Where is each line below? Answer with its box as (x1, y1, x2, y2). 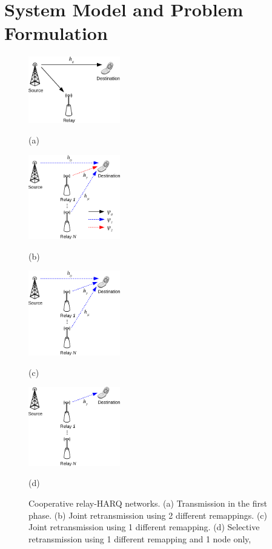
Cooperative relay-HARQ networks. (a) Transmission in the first (28, 497, 267, 510)
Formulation (4, 21, 108, 45)
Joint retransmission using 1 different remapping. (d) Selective (28, 521, 260, 533)
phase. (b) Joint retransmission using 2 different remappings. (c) (28, 508, 267, 521)
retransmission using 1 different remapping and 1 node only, (28, 532, 251, 545)
